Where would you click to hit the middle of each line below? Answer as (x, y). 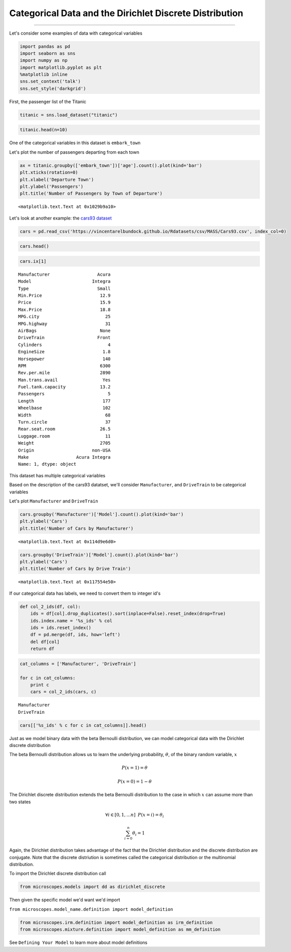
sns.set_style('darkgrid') (53, 88)
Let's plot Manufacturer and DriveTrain (54, 501)
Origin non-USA (65, 450)
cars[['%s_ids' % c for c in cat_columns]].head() (83, 725)
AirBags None (65, 331)
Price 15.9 (65, 302)
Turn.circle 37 (65, 422)
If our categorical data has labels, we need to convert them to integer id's (85, 593)
